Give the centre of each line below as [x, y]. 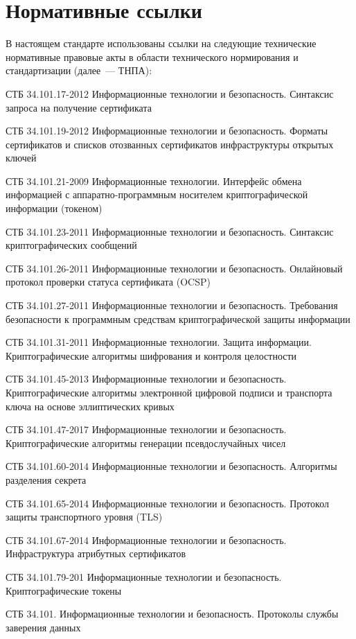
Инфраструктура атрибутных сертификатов [96, 553]
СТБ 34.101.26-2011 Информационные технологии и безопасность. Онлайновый [174, 268]
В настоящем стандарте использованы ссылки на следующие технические [161, 43]
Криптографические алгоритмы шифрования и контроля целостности [151, 355]
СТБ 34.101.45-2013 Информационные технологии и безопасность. [146, 379]
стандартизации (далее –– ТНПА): [79, 70]
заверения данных [43, 627]
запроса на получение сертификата [79, 107]
